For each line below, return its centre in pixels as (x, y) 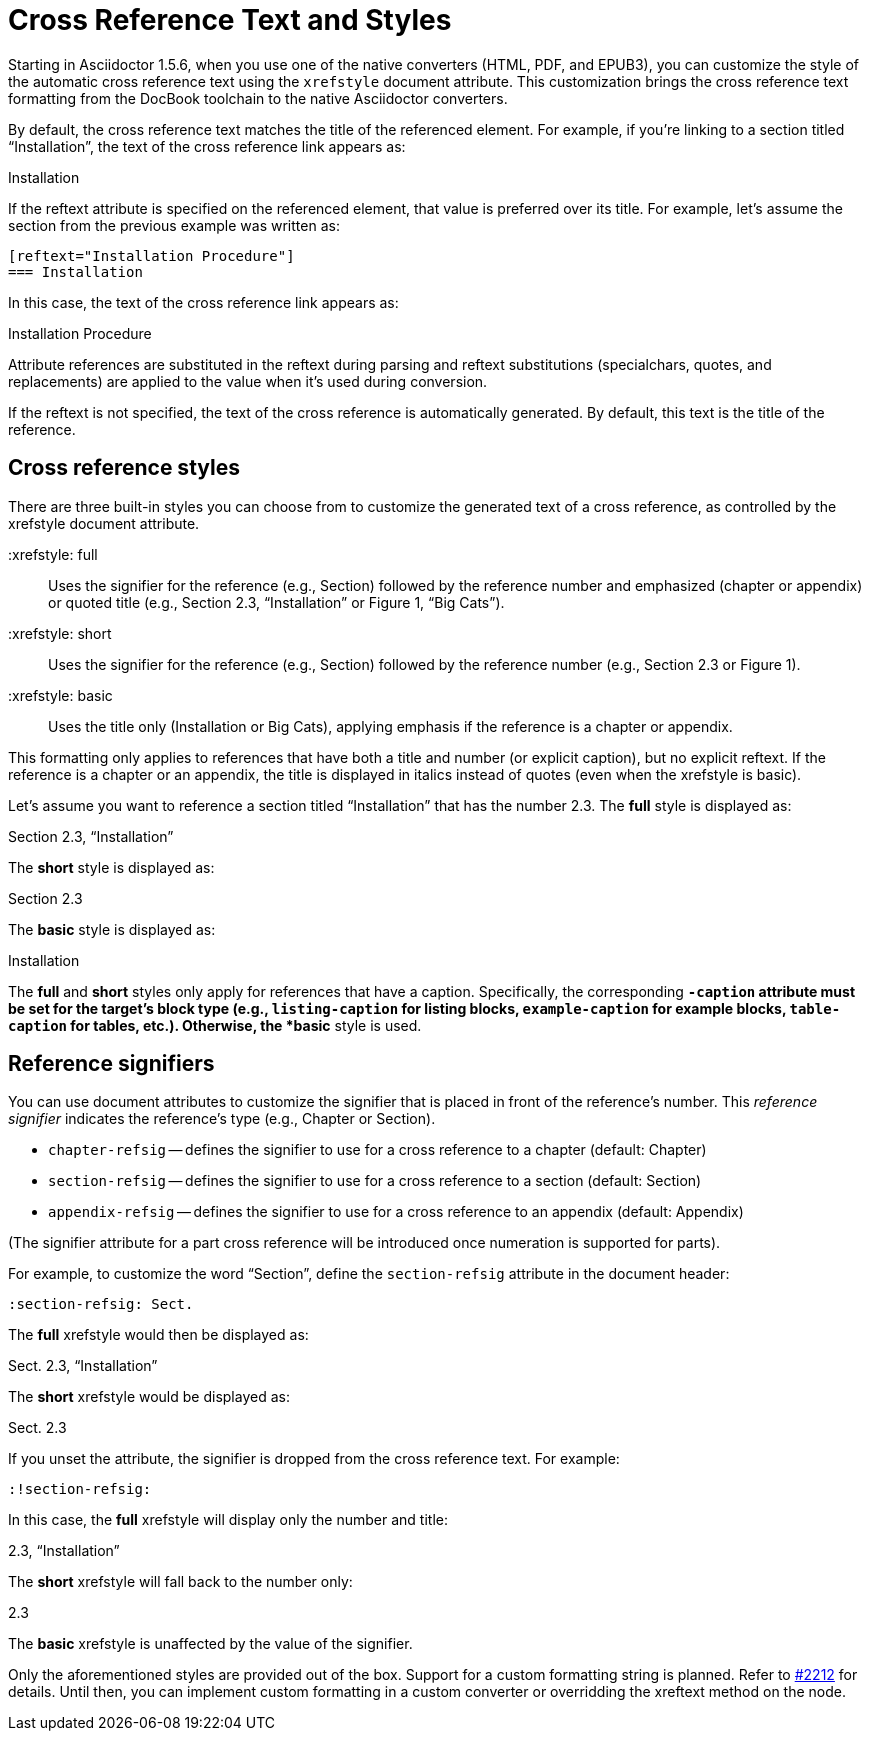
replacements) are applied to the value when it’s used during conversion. (248, 381)
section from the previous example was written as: (174, 225)
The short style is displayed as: (111, 867)
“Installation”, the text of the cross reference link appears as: (207, 146)
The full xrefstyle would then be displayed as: (158, 1335)
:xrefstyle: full (53, 554)
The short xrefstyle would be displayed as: (149, 1397)
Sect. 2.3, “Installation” (83, 1366)
